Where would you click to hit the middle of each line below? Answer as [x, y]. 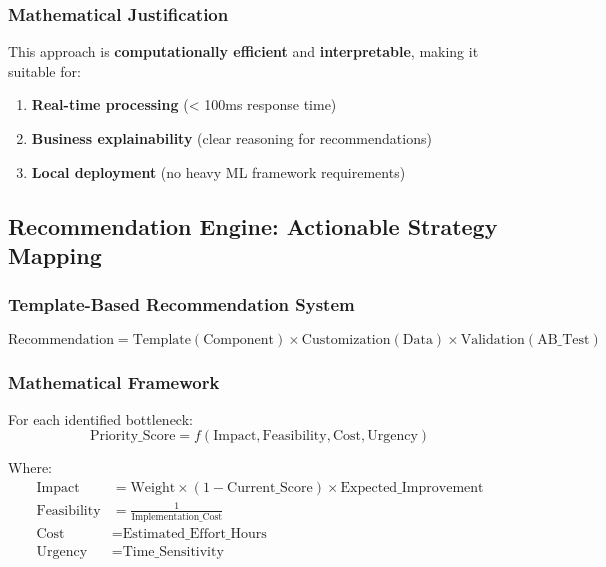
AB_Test [563, 339]
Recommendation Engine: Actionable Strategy [253, 225]
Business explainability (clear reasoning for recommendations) [231, 138]
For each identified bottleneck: [100, 418]
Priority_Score [132, 436]
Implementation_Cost [177, 516]
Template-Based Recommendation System [181, 304]
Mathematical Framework [114, 381]
